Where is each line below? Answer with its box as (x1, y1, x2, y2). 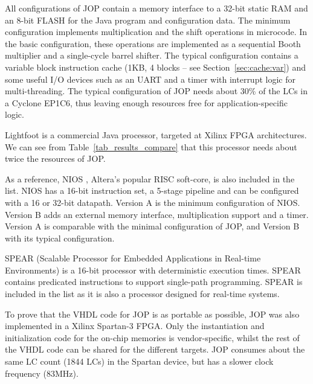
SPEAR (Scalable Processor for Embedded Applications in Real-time (5, 252, 261, 264)
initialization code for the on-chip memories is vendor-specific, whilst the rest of (5, 331, 300, 344)
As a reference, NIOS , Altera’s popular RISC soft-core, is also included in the (5, 172, 295, 185)
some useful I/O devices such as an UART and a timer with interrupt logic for (5, 72, 295, 85)
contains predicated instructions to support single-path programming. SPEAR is (5, 275, 303, 288)
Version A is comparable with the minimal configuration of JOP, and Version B (5, 220, 300, 232)
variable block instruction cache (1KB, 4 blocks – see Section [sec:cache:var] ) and (5, 60, 306, 73)
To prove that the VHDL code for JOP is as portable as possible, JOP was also (5, 307, 300, 320)
